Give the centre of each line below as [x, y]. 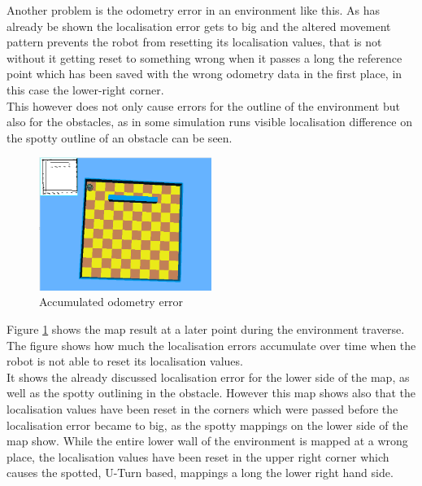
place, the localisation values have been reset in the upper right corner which [198, 456]
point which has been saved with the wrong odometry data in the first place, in [204, 74]
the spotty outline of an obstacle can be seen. [120, 137]
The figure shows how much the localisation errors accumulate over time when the [211, 345]
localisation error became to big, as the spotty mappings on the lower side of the [207, 425]
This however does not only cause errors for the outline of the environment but [203, 105]
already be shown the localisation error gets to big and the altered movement [199, 26]
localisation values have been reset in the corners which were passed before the [202, 409]
